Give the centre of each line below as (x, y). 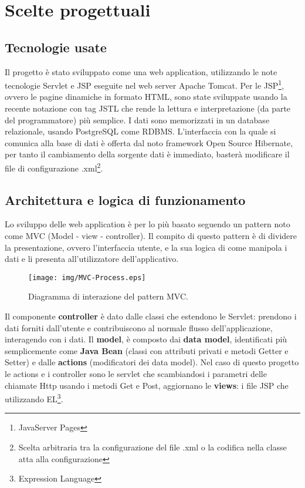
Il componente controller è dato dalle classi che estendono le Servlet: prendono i (151, 316)
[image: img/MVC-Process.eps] (87, 277)
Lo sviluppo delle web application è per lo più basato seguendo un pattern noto (148, 224)
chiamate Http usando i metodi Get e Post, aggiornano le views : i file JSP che (147, 385)
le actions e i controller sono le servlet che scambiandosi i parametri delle (136, 374)
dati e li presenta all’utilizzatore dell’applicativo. (92, 259)
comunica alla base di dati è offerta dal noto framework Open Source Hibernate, (149, 142)
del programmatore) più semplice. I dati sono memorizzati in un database (137, 120)
